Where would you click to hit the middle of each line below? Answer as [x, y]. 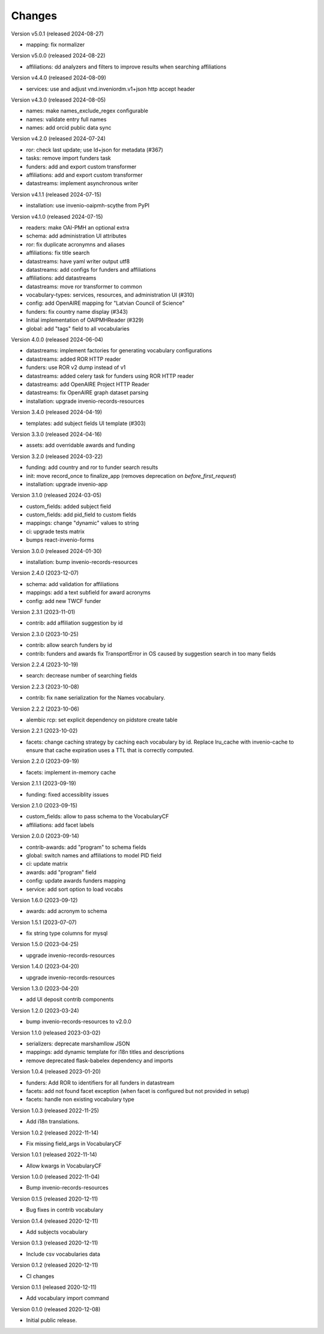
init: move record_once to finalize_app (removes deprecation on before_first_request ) [131, 476]
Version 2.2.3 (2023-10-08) [45, 687]
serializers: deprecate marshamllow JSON [78, 1044]
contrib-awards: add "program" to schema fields [86, 847]
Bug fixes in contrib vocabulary [64, 1210]
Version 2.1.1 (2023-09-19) [43, 783]
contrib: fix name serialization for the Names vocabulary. [95, 698]
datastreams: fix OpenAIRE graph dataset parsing [87, 393]
